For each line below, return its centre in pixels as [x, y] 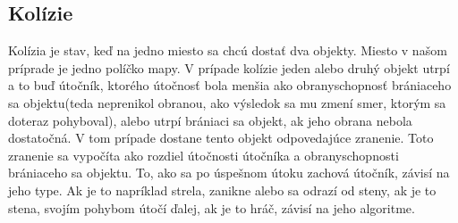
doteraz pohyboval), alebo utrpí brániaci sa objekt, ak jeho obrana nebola [210, 120]
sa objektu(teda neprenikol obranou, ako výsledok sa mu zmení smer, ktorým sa [227, 102]
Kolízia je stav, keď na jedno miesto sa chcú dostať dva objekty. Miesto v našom [228, 50]
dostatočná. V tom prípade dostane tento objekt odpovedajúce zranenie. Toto [221, 138]
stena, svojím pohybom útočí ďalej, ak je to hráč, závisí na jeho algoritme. [212, 207]
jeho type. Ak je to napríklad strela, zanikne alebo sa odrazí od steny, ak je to [222, 190]
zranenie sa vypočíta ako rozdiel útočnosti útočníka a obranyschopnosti [204, 155]
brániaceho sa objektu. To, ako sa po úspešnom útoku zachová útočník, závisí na [229, 173]
